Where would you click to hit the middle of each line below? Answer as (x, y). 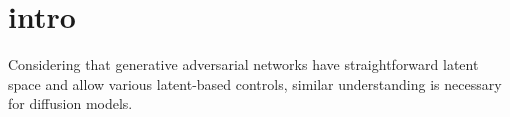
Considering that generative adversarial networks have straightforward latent (243, 64)
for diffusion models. (70, 103)
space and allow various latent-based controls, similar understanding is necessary (255, 83)
